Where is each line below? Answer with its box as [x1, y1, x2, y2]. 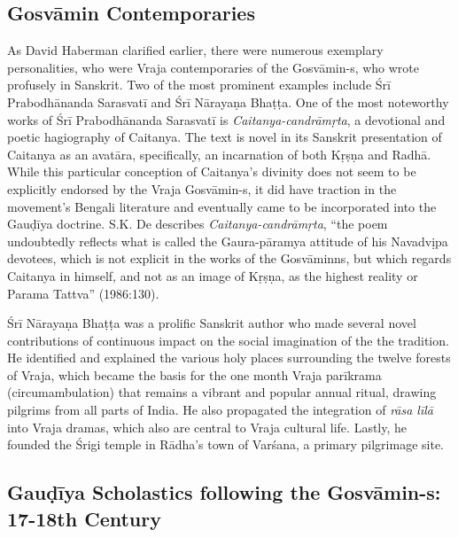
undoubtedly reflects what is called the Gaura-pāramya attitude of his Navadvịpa [7, 231, 448, 250]
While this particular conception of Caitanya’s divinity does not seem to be [7, 162, 416, 181]
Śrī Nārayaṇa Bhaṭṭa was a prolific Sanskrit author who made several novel [7, 314, 416, 332]
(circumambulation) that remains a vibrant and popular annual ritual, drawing [7, 383, 437, 401]
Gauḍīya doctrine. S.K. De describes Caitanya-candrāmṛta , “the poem [7, 214, 388, 233]
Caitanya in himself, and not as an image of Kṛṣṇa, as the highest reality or [7, 266, 418, 284]
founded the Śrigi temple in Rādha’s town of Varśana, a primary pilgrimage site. [7, 435, 444, 454]
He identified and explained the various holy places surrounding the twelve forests [7, 348, 451, 367]
